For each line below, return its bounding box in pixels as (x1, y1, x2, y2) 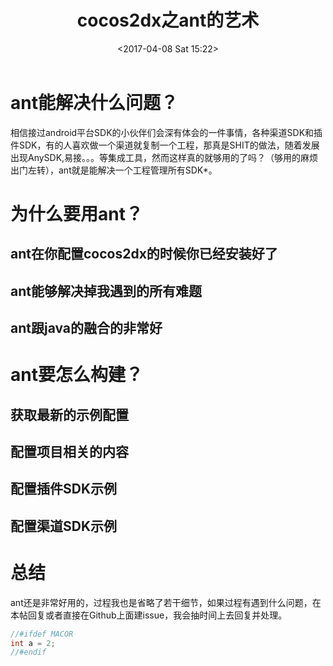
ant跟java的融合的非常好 (10, 320, 163, 337)
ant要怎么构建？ (10, 364, 143, 386)
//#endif (10, 647, 47, 658)
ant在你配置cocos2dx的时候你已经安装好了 (10, 246, 278, 263)
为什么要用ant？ (10, 202, 143, 225)
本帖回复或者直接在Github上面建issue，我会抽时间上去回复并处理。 (10, 609, 288, 621)
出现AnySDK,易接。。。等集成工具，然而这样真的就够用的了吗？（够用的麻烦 (10, 151, 319, 163)
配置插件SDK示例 (10, 481, 118, 498)
